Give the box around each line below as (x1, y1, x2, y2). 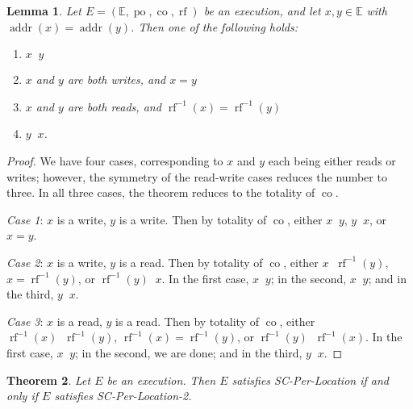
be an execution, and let (203, 2, 321, 19)
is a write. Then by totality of (119, 211, 267, 227)
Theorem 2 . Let (6, 371, 91, 388)
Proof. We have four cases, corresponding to (6, 152, 223, 169)
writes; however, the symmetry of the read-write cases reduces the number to (6, 168, 387, 185)
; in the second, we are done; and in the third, (75, 344, 302, 361)
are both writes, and (67, 71, 166, 88)
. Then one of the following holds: (131, 18, 298, 35)
